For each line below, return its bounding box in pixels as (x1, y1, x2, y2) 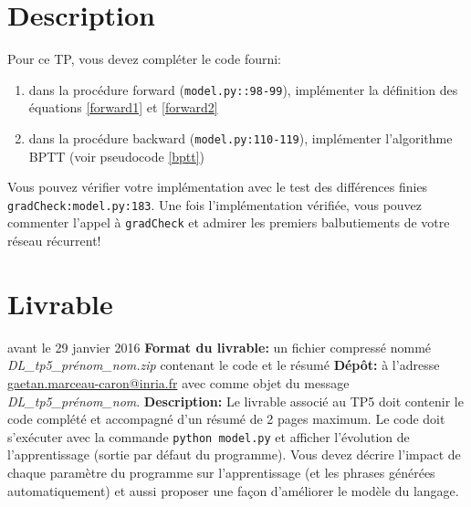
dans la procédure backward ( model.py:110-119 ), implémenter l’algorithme (28, 128, 453, 147)
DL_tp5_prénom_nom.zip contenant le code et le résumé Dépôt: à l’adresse (7, 355, 440, 375)
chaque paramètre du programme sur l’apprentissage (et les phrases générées (7, 463, 435, 482)
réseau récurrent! (7, 231, 101, 250)
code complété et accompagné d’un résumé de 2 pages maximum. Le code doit (7, 409, 445, 428)
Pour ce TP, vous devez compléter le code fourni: (7, 49, 282, 69)
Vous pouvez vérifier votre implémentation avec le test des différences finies (7, 177, 428, 196)
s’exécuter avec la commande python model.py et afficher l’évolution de (7, 427, 410, 446)
